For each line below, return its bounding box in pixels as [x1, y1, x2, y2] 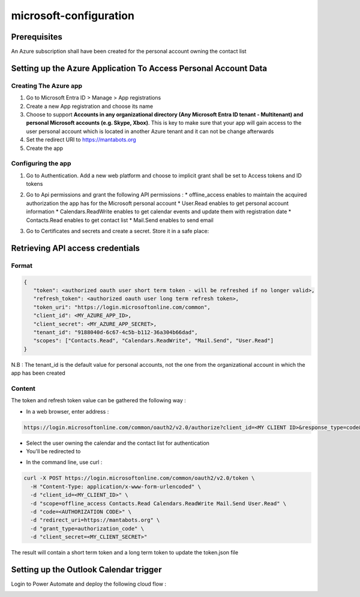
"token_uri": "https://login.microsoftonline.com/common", [33, 303, 211, 310]
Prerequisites [11, 32, 62, 42]
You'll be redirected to [26, 448, 81, 455]
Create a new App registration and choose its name [26, 102, 153, 110]
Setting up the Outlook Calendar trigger [11, 564, 162, 575]
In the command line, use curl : [26, 459, 103, 466]
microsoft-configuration [11, 9, 135, 22]
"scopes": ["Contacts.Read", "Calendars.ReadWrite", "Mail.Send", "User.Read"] [33, 337, 274, 344]
